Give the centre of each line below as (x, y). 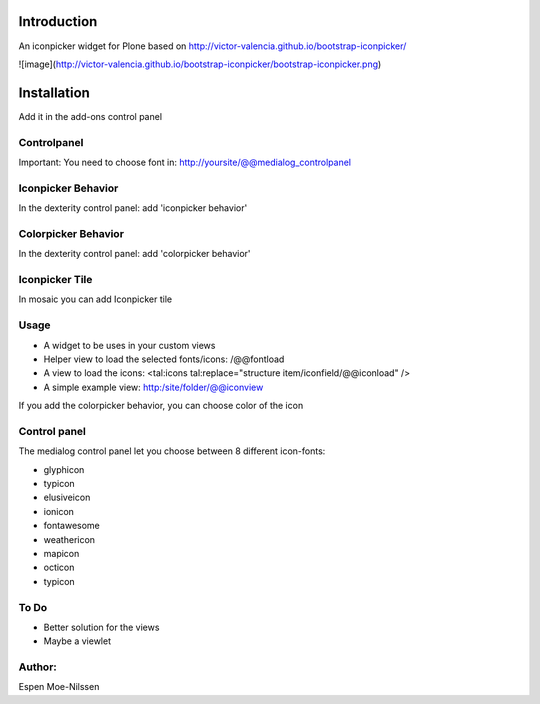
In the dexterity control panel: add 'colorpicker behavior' (134, 254)
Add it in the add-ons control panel (90, 116)
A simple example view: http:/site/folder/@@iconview (153, 387)
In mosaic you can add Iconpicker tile (95, 299)
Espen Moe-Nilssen (59, 687)
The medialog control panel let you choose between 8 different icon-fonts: (172, 451)
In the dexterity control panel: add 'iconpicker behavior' (133, 208)
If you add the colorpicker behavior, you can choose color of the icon (161, 406)
